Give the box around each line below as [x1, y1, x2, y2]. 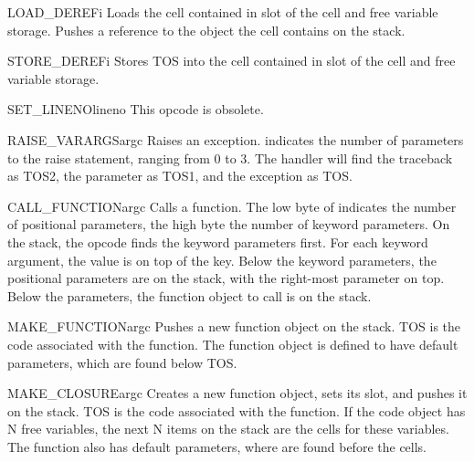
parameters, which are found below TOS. [7, 352, 237, 372]
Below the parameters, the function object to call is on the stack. [7, 286, 372, 305]
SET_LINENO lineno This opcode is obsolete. [7, 100, 264, 119]
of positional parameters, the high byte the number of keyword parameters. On [7, 215, 450, 234]
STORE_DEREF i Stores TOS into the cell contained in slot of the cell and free [7, 51, 456, 70]
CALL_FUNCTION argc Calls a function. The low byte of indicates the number [7, 196, 457, 215]
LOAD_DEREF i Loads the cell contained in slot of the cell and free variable [7, 3, 438, 21]
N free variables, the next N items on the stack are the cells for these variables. [7, 419, 449, 438]
